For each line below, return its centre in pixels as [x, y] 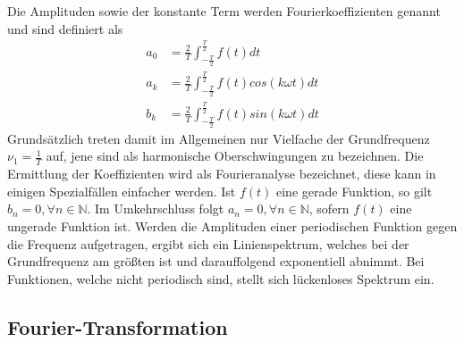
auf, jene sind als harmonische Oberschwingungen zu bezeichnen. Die [235, 156]
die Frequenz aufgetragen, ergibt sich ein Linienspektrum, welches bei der [208, 243]
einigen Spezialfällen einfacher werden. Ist [122, 191]
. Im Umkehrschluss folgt [156, 209]
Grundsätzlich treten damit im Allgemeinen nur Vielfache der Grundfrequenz [219, 138]
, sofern [329, 209]
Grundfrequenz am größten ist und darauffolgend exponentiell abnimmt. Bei [216, 261]
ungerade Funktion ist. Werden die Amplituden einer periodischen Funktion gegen [232, 226]
